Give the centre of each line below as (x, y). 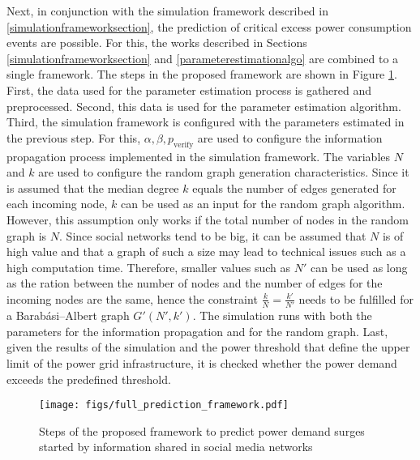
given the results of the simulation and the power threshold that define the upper (208, 347)
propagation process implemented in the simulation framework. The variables (199, 156)
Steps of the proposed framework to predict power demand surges (202, 430)
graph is (27, 235)
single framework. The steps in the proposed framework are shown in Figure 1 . (202, 74)
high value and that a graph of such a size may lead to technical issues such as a (206, 251)
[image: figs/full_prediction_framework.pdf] (164, 405)
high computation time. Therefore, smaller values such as (149, 267)
